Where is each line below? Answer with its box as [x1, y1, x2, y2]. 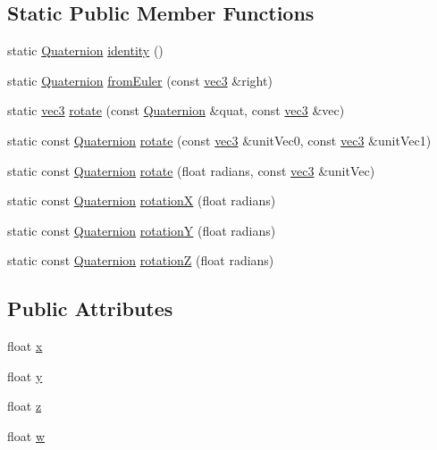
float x [7, 337, 43, 355]
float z [7, 396, 42, 415]
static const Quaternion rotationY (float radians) [7, 221, 276, 239]
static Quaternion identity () [7, 41, 164, 60]
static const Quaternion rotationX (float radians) [7, 191, 276, 210]
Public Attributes [7, 295, 173, 322]
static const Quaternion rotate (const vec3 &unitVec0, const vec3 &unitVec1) [7, 130, 432, 149]
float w [7, 426, 46, 445]
